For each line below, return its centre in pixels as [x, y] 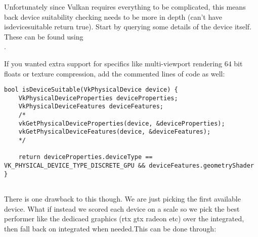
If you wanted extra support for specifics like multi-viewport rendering [113, 63]
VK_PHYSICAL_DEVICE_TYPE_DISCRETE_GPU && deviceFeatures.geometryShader [129, 166]
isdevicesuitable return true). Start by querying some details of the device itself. [128, 27]
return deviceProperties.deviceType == [85, 157]
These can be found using [44, 36]
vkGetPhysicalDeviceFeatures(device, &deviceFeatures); [115, 132]
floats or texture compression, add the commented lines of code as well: [115, 73]
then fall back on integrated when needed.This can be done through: [110, 228]
